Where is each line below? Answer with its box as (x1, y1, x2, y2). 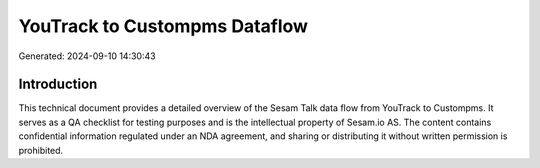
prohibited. (18, 144, 64, 156)
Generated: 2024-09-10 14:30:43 (18, 50, 156, 62)
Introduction (18, 76, 98, 93)
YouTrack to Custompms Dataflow (18, 15, 309, 37)
